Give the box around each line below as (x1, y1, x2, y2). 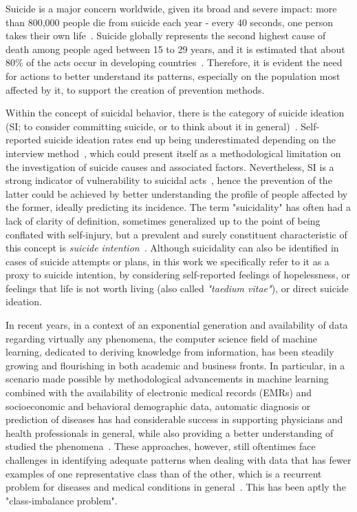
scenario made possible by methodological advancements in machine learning (6, 371, 329, 386)
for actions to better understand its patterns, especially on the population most (6, 68, 340, 83)
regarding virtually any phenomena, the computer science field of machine (6, 331, 317, 345)
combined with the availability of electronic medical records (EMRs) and (6, 385, 312, 400)
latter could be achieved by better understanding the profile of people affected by (6, 186, 348, 201)
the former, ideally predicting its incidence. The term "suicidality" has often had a (6, 200, 351, 214)
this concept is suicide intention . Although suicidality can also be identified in (6, 240, 339, 255)
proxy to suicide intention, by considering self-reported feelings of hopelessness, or (6, 267, 350, 282)
